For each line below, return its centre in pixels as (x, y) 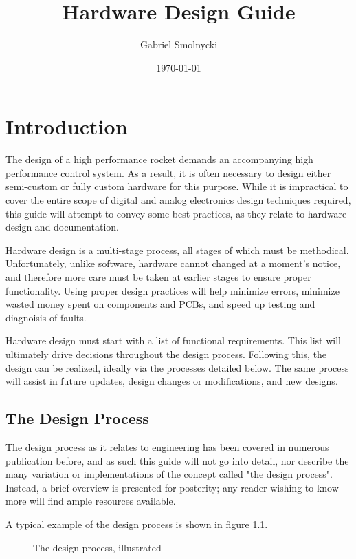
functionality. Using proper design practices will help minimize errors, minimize (173, 290)
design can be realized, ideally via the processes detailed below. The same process (177, 367)
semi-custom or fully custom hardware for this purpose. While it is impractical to (177, 186)
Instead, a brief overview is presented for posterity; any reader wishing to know (172, 487)
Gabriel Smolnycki (179, 44)
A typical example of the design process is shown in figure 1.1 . (137, 524)
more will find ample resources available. (91, 501)
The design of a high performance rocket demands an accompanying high (159, 159)
